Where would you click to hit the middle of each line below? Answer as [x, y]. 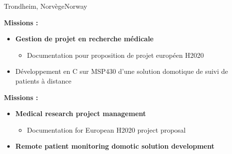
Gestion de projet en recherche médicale [84, 39]
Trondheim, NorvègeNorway [46, 6]
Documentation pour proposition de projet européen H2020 [115, 55]
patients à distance [43, 80]
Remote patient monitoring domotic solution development [115, 146]
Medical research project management [81, 113]
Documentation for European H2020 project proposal [106, 129]
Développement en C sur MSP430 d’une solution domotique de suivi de [122, 71]
